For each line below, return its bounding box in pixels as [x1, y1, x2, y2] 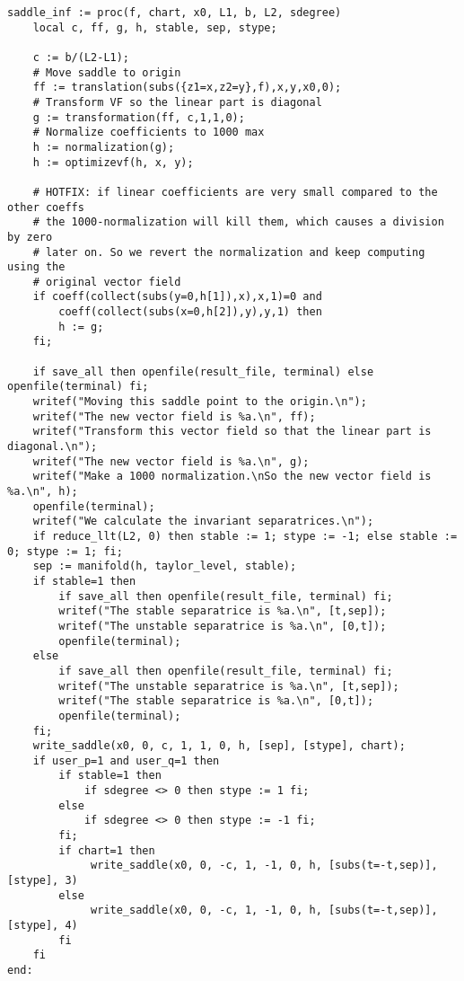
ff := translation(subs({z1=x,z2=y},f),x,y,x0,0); [32, 81, 342, 94]
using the [7, 261, 66, 274]
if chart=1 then [58, 844, 155, 857]
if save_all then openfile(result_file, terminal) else [32, 365, 374, 378]
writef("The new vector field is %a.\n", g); [32, 455, 310, 468]
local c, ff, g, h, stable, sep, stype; [32, 21, 277, 34]
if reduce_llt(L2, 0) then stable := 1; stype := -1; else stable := [32, 529, 458, 543]
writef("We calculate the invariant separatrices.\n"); [32, 515, 374, 528]
